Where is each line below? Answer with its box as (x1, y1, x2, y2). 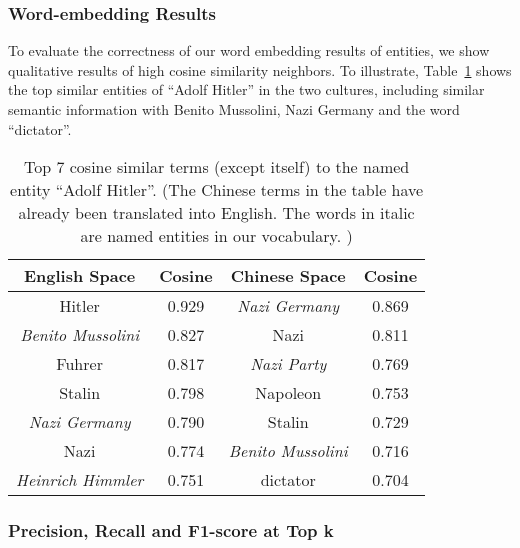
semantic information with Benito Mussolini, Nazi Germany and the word (8, 99, 460, 119)
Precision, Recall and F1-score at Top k (8, 518, 334, 543)
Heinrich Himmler (16, 468, 144, 492)
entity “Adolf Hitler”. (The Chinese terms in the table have (10, 178, 424, 202)
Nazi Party (250, 352, 327, 376)
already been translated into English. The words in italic (18, 201, 415, 225)
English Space (23, 264, 136, 288)
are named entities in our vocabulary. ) (80, 224, 353, 248)
